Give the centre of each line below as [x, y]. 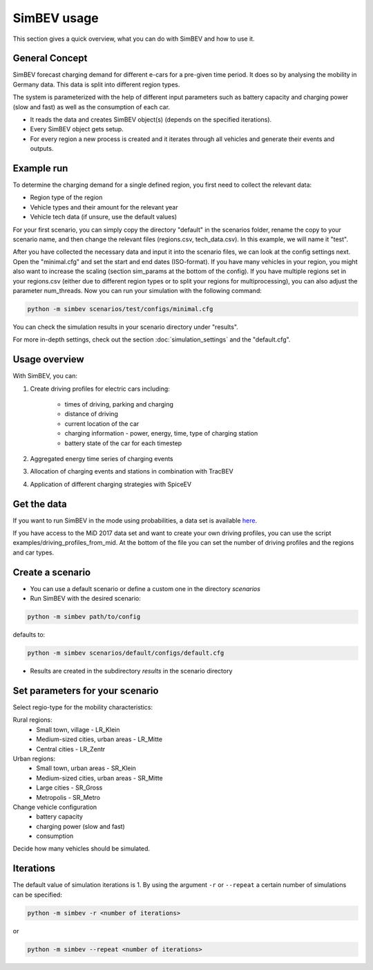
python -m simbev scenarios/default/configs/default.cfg [126, 653]
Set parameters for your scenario [86, 690]
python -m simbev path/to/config [84, 617]
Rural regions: [33, 720]
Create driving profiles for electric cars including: [100, 389]
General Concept [50, 58]
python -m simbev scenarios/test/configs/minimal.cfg [120, 309]
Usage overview [48, 360]
